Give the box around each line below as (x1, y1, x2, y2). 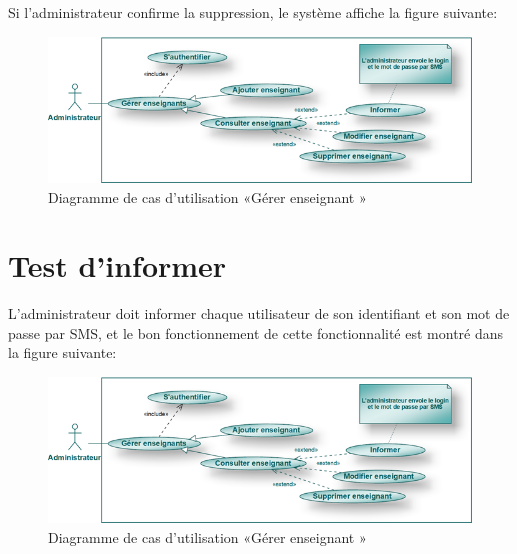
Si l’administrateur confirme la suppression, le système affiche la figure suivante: (8, 2, 498, 22)
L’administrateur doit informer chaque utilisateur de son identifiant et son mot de (8, 303, 510, 324)
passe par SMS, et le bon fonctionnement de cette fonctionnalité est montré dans (8, 322, 504, 343)
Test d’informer (8, 245, 227, 286)
